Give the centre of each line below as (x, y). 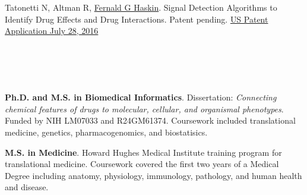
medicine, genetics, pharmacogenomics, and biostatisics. (106, 132)
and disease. (27, 187)
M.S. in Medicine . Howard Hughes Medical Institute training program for (143, 152)
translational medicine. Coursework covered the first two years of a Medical (142, 164)
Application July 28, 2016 (52, 31)
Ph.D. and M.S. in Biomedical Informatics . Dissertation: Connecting (141, 97)
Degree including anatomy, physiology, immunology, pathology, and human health (153, 175)
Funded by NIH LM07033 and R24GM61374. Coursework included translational (150, 120)
